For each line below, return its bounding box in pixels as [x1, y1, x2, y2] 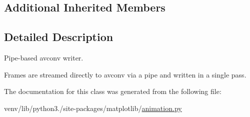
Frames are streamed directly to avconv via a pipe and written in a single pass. [4, 69, 246, 79]
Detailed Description [4, 29, 113, 44]
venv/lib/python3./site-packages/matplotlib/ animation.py [4, 102, 182, 113]
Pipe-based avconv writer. [4, 52, 83, 62]
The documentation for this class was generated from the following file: [4, 86, 221, 96]
